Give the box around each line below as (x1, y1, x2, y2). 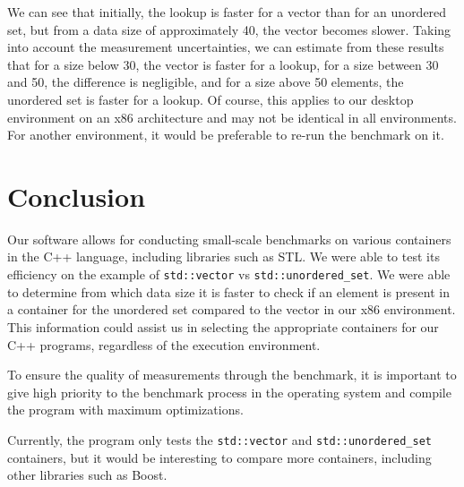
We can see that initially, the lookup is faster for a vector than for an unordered (7, 3, 447, 21)
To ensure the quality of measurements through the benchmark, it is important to (7, 365, 457, 384)
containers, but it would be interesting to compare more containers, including (7, 448, 432, 466)
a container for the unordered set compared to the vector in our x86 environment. (7, 300, 456, 319)
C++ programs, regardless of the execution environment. (7, 335, 321, 354)
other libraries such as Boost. (7, 466, 168, 484)
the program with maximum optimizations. (7, 400, 244, 419)
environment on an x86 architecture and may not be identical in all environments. (7, 107, 457, 126)
